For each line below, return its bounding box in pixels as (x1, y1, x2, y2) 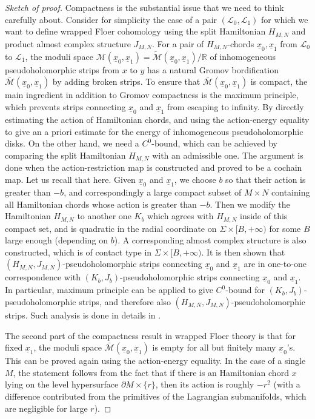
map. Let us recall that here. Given (5, 173, 136, 185)
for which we (260, 13, 308, 25)
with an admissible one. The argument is (152, 148, 303, 161)
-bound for (225, 283, 265, 296)
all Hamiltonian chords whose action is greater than (5, 197, 197, 210)
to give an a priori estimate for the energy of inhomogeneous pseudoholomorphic (5, 125, 303, 137)
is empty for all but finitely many (152, 341, 276, 354)
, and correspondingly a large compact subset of (64, 185, 242, 198)
